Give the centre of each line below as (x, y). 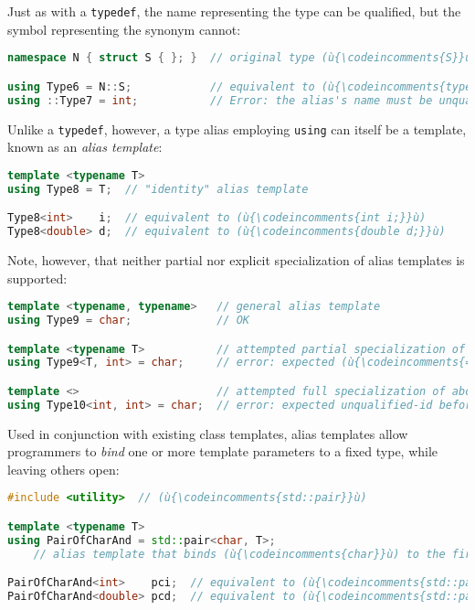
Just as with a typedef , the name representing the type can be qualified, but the (234, 11)
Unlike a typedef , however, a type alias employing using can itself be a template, (237, 128)
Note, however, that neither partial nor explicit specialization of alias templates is (236, 259)
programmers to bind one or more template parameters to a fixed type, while (223, 451)
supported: (37, 278)
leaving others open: (63, 469)
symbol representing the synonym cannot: (124, 29)
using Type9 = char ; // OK (128, 320)
